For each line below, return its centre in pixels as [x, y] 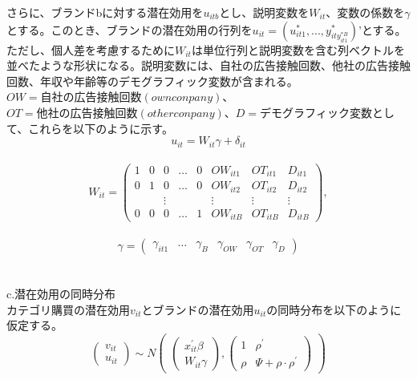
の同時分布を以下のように [334, 309]
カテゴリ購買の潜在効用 [68, 309]
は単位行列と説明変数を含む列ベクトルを [298, 49]
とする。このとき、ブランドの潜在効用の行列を [130, 29]
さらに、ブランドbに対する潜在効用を [105, 12]
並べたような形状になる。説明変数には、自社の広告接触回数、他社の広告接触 [208, 65]
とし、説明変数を [264, 12]
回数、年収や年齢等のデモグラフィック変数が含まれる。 [152, 81]
